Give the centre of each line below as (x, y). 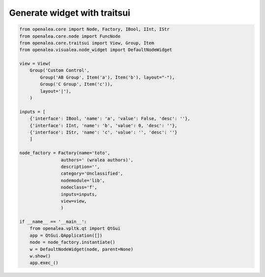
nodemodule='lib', (83, 180)
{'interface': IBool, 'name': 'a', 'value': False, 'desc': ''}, (110, 119)
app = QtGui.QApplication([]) (66, 235)
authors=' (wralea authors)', (97, 160)
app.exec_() (44, 263)
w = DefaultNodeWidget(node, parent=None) (81, 249)
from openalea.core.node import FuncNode (70, 36)
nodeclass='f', (79, 187)
